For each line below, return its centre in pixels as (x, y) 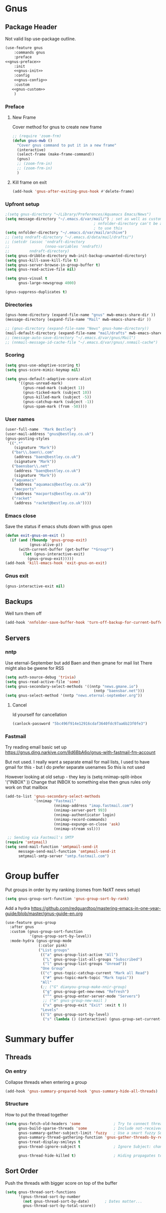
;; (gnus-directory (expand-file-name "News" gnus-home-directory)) (77, 329)
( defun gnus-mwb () (32, 141)
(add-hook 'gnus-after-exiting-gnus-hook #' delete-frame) (73, 191)
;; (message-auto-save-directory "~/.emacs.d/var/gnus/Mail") (70, 338)
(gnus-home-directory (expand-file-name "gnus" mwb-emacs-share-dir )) (80, 315)
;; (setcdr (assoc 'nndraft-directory (45, 242)
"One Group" (53, 968)
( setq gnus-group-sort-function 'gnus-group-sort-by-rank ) (67, 899)
